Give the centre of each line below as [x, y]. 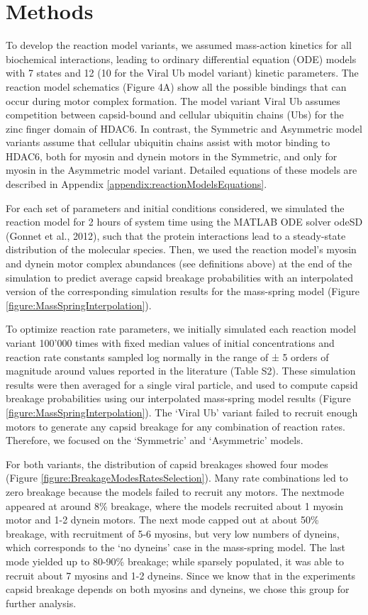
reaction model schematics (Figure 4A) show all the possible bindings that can [176, 86]
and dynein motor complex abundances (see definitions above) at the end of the [179, 264]
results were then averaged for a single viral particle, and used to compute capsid [182, 384]
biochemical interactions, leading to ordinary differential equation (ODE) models [181, 59]
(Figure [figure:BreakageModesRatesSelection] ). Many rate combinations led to [177, 478]
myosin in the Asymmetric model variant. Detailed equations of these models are [182, 170]
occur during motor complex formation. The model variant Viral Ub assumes [173, 100]
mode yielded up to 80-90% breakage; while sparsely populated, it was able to [175, 561]
